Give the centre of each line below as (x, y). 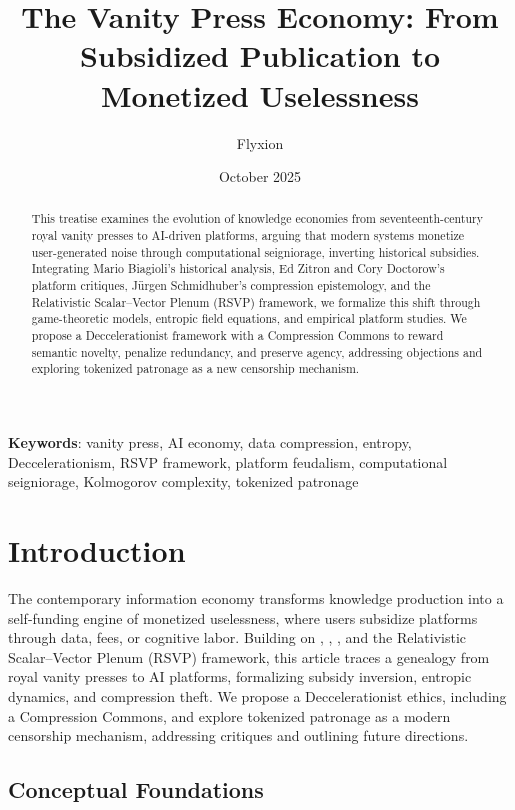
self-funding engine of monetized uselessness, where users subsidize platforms (243, 617)
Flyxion (260, 142)
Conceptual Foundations (136, 789)
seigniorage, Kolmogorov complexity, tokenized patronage (183, 481)
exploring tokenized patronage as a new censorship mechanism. (195, 368)
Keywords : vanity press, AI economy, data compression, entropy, (210, 442)
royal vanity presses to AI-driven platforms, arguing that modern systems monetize (248, 235)
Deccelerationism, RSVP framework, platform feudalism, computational (228, 461)
